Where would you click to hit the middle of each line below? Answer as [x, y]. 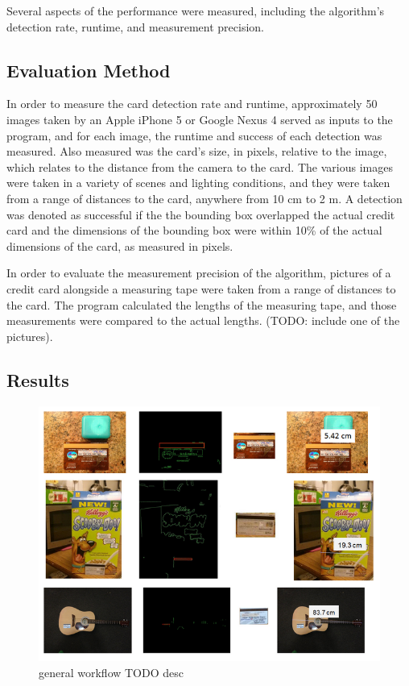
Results [38, 379]
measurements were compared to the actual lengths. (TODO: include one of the [203, 320]
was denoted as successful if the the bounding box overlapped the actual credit [201, 214]
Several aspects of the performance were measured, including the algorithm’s [196, 10]
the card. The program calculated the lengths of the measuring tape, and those [202, 304]
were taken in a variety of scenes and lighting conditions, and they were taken [198, 183]
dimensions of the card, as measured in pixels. [120, 245]
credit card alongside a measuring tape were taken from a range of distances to [201, 288]
